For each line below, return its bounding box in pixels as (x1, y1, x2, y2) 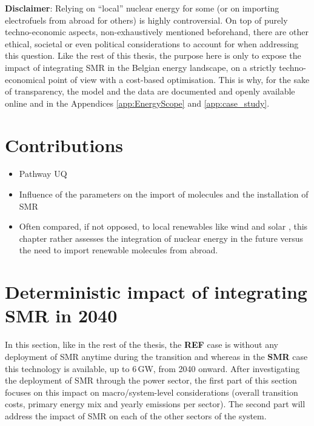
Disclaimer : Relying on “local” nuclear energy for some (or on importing (5, 2, 279, 14)
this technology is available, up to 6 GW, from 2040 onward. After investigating (5, 362, 300, 374)
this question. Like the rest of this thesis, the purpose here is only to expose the (5, 49, 301, 62)
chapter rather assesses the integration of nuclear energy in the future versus (19, 231, 304, 244)
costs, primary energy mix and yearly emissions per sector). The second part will (5, 398, 306, 410)
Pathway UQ (19, 167, 67, 180)
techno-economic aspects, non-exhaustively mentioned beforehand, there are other (5, 25, 309, 38)
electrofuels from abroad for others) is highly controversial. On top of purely (5, 13, 288, 26)
